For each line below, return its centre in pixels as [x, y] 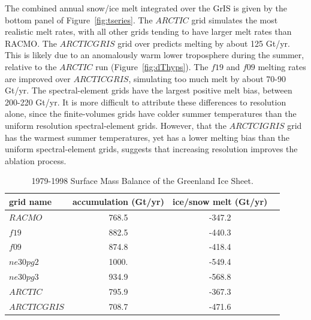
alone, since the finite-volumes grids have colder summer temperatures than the [151, 114]
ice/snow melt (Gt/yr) [220, 201]
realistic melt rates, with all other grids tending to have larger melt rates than [148, 31]
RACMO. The [31, 43]
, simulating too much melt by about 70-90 [207, 78]
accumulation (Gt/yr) [118, 201]
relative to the [31, 66]
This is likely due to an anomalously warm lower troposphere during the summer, [155, 55]
